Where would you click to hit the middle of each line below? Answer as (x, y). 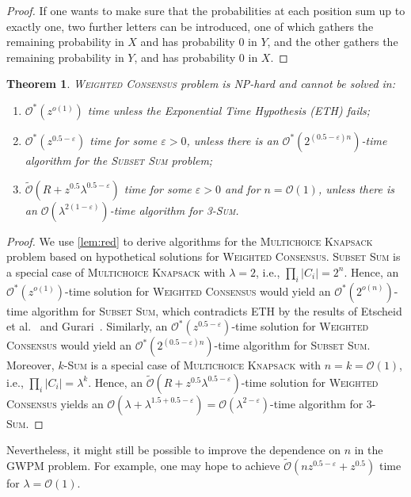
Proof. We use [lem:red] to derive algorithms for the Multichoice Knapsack (190, 241)
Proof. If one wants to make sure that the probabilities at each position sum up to (206, 10)
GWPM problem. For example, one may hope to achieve (143, 466)
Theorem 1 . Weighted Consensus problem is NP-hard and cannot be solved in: (201, 84)
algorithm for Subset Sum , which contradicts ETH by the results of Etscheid (217, 310)
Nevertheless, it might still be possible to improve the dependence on (173, 450)
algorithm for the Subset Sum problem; (119, 160)
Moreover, (30, 365)
